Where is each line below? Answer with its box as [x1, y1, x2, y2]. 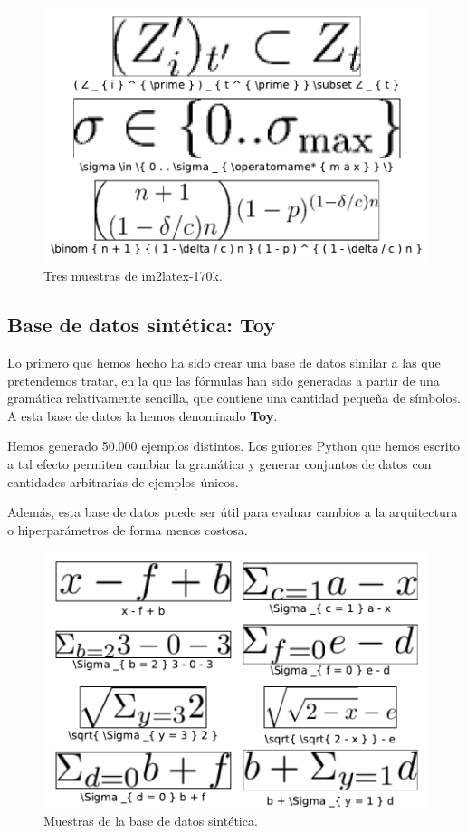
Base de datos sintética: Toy [7, 311, 275, 339]
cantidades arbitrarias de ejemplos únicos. [7, 472, 239, 491]
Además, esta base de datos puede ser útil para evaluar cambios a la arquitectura [7, 503, 458, 522]
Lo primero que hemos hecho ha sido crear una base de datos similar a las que [7, 353, 441, 372]
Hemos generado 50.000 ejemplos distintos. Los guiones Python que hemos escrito [7, 436, 460, 455]
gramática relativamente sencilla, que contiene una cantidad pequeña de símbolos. [7, 388, 461, 407]
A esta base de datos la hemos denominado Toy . [7, 406, 278, 425]
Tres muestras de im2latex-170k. [43, 266, 223, 285]
